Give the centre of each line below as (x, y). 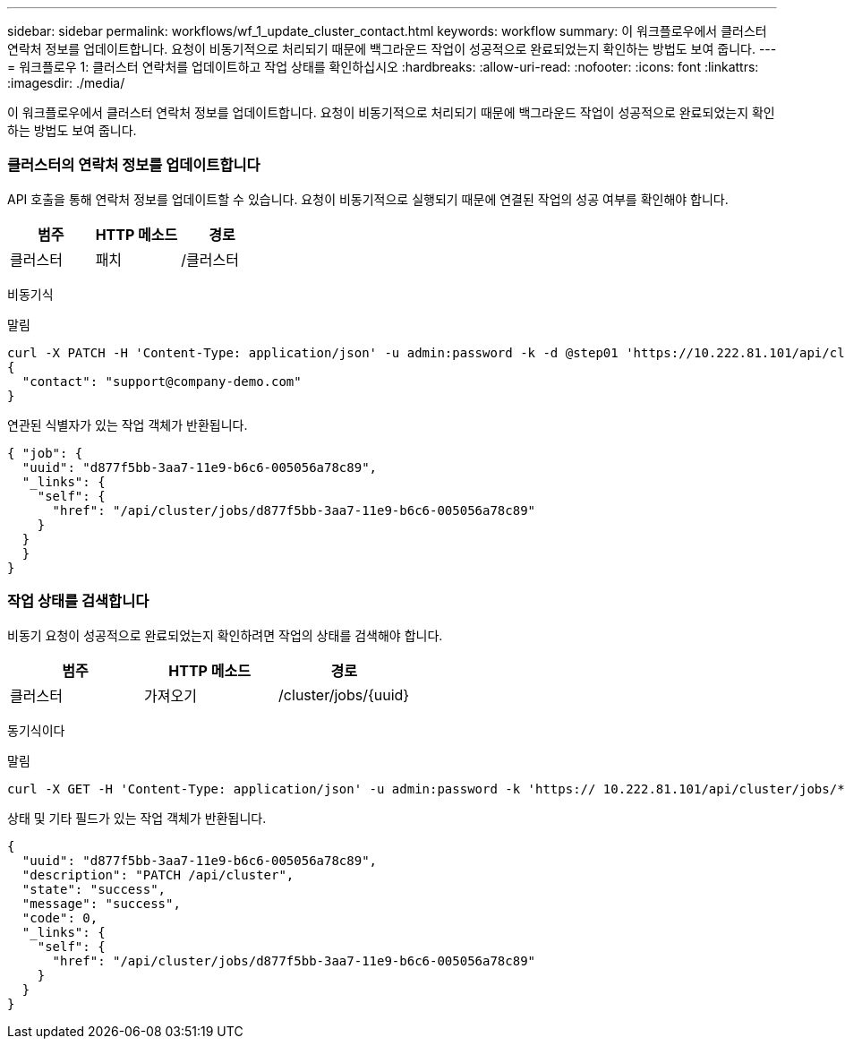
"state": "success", (94, 889)
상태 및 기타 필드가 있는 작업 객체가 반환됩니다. (137, 818)
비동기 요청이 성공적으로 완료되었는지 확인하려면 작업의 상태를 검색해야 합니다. (225, 635)
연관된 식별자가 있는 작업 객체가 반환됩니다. (128, 424)
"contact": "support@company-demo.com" (162, 381)
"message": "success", (101, 903)
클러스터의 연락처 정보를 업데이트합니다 (134, 165)
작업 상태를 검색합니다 (78, 601)
